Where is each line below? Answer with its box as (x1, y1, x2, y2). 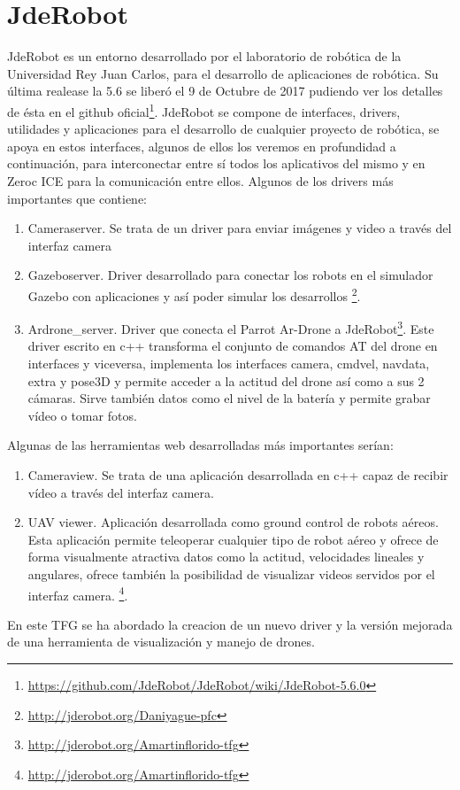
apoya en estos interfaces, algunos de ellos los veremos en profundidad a (7, 136, 396, 155)
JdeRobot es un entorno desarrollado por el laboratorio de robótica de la (7, 47, 402, 66)
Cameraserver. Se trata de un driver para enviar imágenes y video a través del (27, 219, 452, 237)
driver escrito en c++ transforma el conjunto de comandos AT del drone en (27, 337, 438, 355)
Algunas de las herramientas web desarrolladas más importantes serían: (7, 436, 394, 454)
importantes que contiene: (7, 189, 148, 207)
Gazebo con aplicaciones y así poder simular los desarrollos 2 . (27, 283, 361, 305)
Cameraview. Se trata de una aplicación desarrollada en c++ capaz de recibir (27, 465, 448, 484)
